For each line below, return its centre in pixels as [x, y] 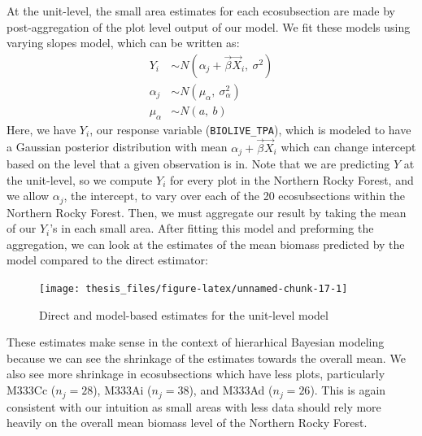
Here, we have [41, 129]
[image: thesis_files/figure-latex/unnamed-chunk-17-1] [194, 289]
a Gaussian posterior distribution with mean [117, 147]
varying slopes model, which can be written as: [123, 43]
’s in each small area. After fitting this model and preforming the [212, 228]
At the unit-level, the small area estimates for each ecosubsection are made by [201, 11]
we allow [28, 196]
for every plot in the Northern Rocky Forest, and [291, 179]
